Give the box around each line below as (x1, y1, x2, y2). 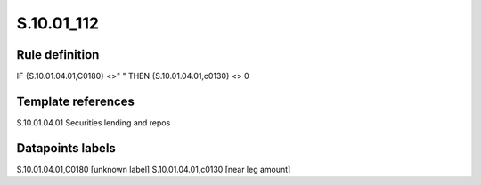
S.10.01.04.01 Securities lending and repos (16, 117, 171, 128)
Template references (16, 93, 135, 109)
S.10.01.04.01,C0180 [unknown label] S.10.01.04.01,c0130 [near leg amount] (16, 164, 291, 174)
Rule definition (16, 47, 100, 62)
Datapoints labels (16, 141, 116, 156)
